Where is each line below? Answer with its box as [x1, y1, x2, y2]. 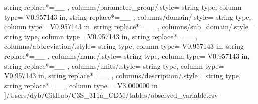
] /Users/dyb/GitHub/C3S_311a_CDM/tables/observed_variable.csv [4, 90, 218, 100]
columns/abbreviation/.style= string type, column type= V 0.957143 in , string [4, 41, 244, 51]
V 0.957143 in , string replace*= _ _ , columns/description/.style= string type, [4, 70, 241, 81]
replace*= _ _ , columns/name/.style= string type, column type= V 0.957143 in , [4, 50, 250, 61]
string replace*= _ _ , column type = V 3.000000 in [4, 80, 158, 90]
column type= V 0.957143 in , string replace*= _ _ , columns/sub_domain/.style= [4, 21, 254, 32]
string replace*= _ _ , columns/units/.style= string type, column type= [4, 60, 224, 71]
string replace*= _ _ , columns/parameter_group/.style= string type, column [4, 2, 242, 12]
